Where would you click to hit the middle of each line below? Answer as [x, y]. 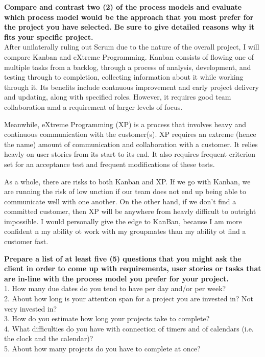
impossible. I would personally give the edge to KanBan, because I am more [123, 221]
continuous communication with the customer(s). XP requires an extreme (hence [130, 134]
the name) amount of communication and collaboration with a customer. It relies [131, 144]
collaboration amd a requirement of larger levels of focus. [93, 106]
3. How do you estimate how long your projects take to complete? [107, 318]
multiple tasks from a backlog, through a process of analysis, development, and [128, 67]
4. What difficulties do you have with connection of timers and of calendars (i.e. [129, 328]
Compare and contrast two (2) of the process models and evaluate [123, 7]
